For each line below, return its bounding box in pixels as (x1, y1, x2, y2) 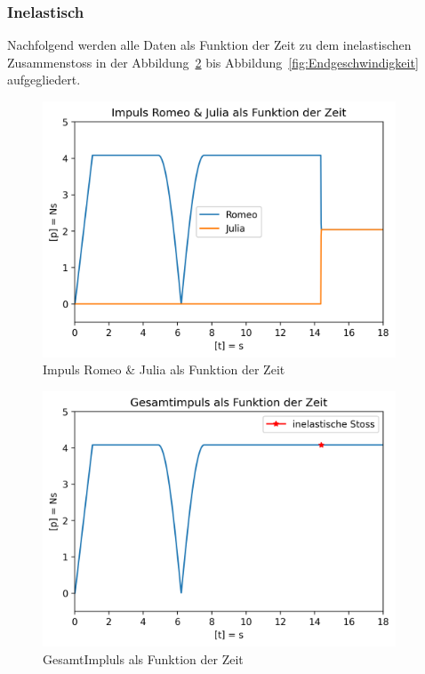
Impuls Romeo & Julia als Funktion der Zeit (43, 360, 285, 379)
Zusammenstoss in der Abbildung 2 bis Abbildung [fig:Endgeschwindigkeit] (7, 52, 419, 71)
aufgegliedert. (7, 70, 81, 89)
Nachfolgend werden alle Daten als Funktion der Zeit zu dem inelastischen (7, 36, 412, 54)
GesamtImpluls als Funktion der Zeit (43, 649, 244, 668)
